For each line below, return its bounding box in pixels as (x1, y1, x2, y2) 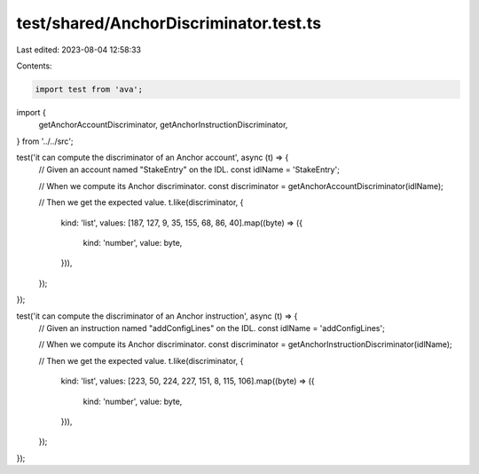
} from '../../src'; (16, 136, 75, 146)
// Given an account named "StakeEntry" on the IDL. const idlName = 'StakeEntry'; (38, 164, 341, 175)
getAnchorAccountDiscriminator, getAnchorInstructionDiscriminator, (38, 120, 288, 130)
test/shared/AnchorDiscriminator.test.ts (16, 13, 322, 33)
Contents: (16, 60, 52, 71)
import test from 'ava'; (35, 84, 144, 94)
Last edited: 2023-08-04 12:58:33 (16, 44, 142, 55)
